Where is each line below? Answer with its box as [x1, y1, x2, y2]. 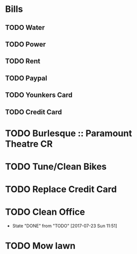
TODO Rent [5, 57, 41, 66]
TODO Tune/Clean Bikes [5, 161, 107, 172]
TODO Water [5, 23, 45, 32]
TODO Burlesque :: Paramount [5, 128, 133, 139]
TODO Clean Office [5, 206, 85, 218]
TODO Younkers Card [5, 91, 73, 99]
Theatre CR [5, 138, 53, 150]
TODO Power [5, 40, 46, 48]
